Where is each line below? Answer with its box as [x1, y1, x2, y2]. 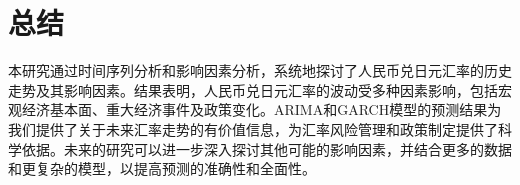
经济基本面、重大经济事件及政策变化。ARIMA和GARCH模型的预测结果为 [21, 99, 502, 120]
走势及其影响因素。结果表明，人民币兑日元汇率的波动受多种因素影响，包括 [8, 79, 498, 100]
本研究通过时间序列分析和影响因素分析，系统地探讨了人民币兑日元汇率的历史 [8, 60, 512, 81]
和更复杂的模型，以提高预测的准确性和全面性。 [8, 158, 316, 179]
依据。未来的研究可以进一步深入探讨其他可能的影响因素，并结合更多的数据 [21, 138, 512, 159]
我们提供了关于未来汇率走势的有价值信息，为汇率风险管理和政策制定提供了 [8, 118, 498, 139]
